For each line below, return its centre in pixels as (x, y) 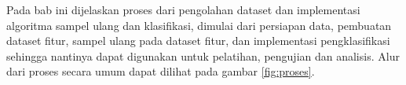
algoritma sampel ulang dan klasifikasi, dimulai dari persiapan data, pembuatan (199, 25)
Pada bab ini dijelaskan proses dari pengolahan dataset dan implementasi (183, 9)
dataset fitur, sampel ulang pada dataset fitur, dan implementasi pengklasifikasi (198, 41)
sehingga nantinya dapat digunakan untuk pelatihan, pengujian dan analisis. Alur (203, 55)
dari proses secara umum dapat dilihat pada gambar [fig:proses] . (161, 71)
